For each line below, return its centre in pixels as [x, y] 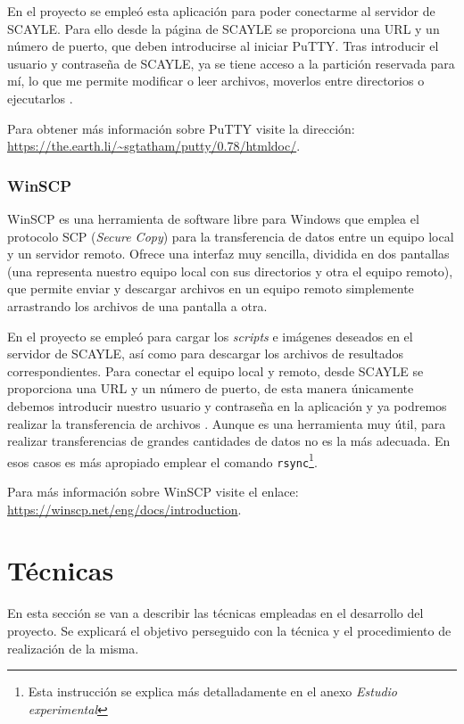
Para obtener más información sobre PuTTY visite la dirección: [181, 128]
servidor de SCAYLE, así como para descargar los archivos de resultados [206, 354]
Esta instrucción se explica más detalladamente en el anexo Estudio [213, 691]
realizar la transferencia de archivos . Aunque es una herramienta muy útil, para [227, 423]
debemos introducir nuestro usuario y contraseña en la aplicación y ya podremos [227, 405]
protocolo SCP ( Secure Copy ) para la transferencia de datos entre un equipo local [231, 236]
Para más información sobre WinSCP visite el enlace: [153, 491]
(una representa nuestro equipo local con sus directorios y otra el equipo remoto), [230, 271]
